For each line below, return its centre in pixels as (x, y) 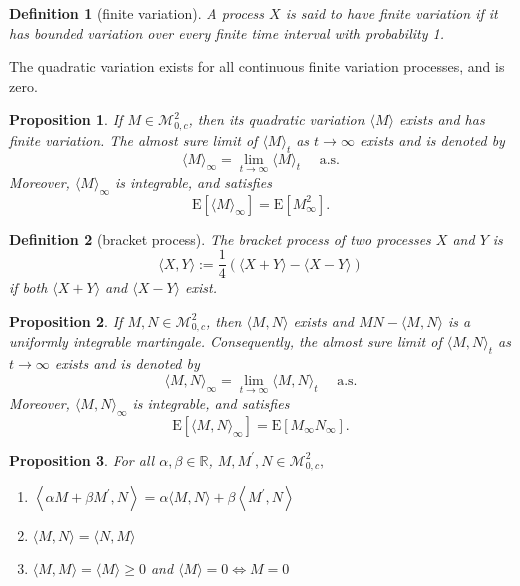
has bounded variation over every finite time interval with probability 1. (226, 32)
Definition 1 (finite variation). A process (137, 13)
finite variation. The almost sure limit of (133, 139)
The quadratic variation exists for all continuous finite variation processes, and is (257, 66)
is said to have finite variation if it (391, 13)
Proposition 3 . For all (82, 459)
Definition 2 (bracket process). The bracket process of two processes (220, 238)
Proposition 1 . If (66, 119)
